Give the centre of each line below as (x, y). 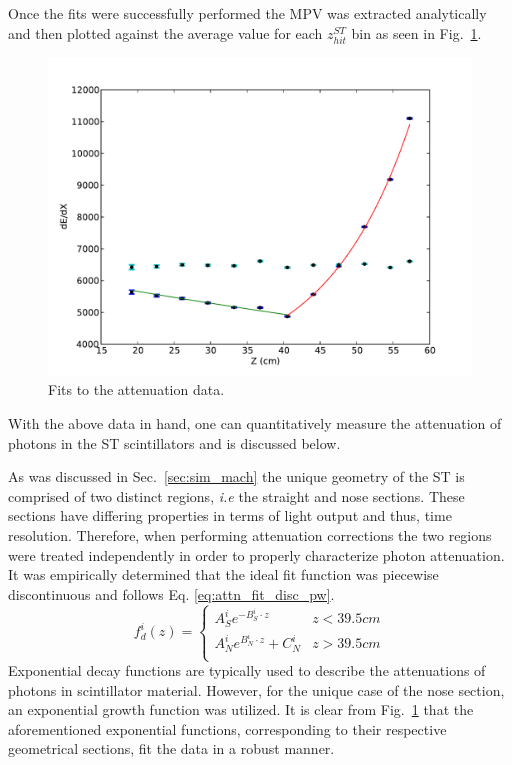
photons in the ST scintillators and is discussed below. (174, 442)
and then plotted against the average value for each (165, 32)
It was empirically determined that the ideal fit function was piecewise (223, 574)
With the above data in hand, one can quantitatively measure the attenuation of (255, 422)
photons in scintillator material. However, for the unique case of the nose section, (256, 689)
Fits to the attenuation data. (136, 389)
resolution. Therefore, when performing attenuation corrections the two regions (250, 534)
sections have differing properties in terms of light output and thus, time (230, 515)
